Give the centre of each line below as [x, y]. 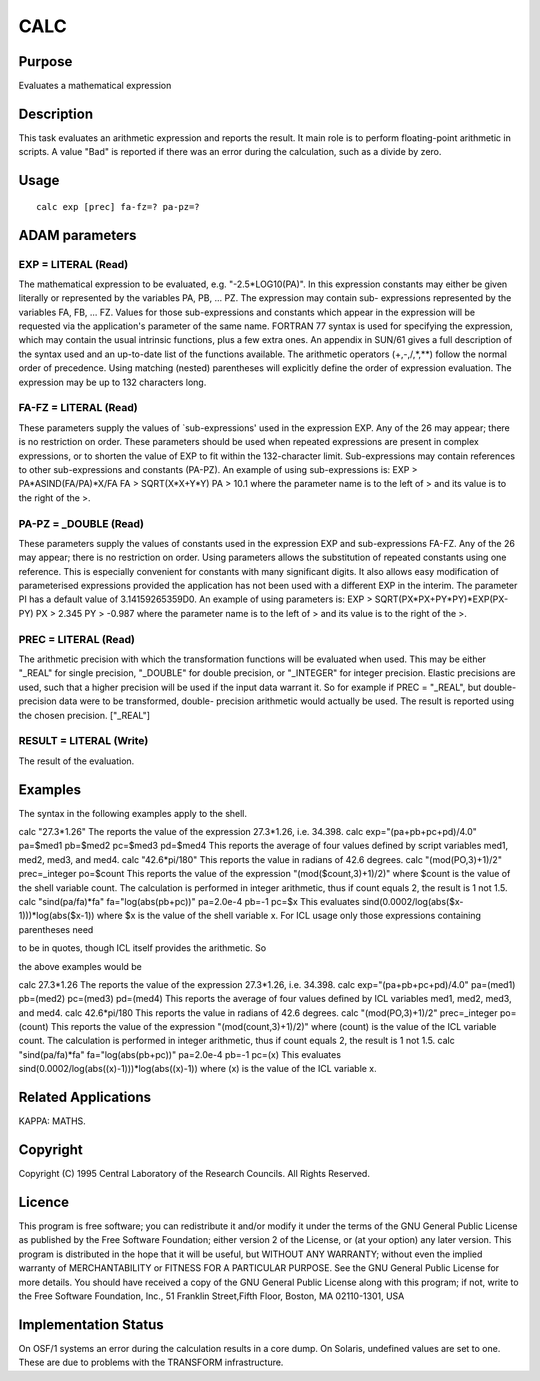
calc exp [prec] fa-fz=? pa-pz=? [118, 206]
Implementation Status [91, 1324]
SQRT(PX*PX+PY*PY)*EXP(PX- [441, 599]
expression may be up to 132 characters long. [112, 382]
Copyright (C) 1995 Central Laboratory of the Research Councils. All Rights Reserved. [194, 1174]
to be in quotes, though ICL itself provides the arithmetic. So [142, 948]
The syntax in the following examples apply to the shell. [133, 813]
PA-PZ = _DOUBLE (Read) [81, 523]
